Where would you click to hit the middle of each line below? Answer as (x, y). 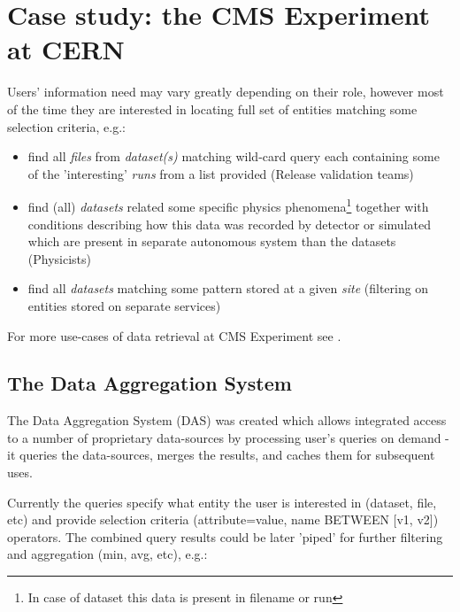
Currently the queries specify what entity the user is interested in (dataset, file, (222, 502)
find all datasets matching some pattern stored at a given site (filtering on (228, 288)
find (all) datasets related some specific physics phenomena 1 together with (228, 205)
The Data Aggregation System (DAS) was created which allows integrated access (227, 420)
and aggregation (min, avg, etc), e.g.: (107, 554)
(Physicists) (60, 258)
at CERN (66, 49)
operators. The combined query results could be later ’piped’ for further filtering (225, 536)
